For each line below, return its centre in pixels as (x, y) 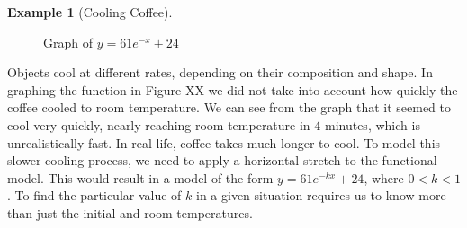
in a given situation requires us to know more (321, 195)
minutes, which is (372, 124)
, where (384, 177)
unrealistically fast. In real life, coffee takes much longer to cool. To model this (224, 142)
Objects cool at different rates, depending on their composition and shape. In (220, 72)
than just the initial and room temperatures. (130, 212)
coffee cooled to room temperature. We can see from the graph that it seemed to (229, 107)
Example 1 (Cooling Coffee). (90, 12)
